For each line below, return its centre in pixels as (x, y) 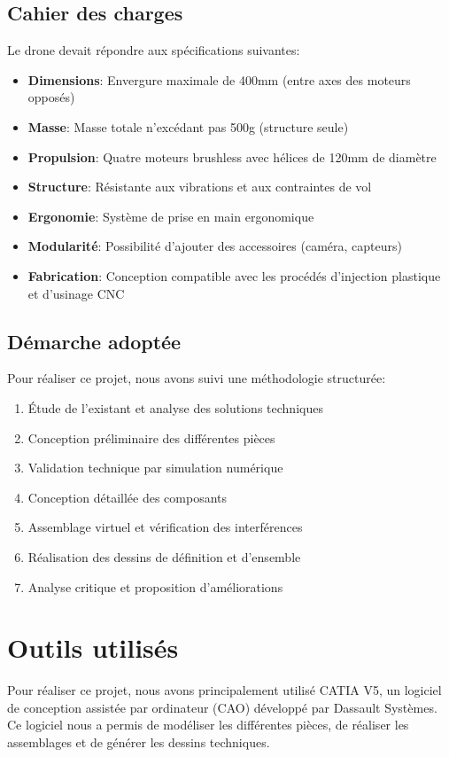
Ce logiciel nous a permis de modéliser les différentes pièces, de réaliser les (208, 725)
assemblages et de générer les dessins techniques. (139, 742)
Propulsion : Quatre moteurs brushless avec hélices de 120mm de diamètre (232, 156)
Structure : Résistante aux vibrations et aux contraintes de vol (200, 187)
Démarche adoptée (94, 341)
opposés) (51, 97)
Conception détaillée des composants (128, 497)
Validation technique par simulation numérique (155, 468)
